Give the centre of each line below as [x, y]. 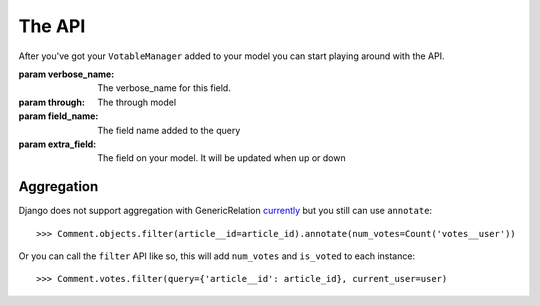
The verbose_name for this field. [164, 88]
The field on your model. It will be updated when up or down [221, 158]
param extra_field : [57, 144]
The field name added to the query [169, 130]
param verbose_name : [66, 74]
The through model [137, 102]
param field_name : [58, 116]
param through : [51, 102]
